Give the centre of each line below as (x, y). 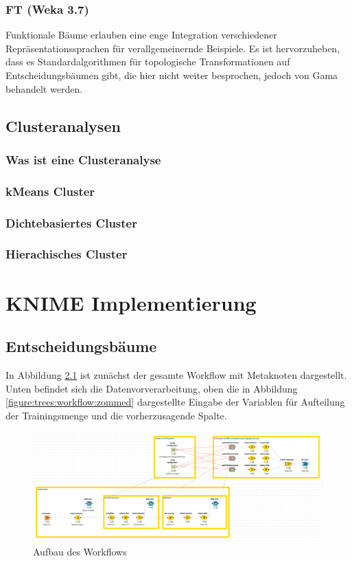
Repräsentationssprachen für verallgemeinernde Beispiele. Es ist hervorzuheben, (173, 48)
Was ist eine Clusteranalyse (83, 159)
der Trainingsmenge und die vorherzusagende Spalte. (116, 415)
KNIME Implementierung (131, 302)
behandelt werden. (44, 88)
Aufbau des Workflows (80, 552)
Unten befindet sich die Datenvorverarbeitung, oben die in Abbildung (152, 388)
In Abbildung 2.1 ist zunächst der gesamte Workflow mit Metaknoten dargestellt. (176, 374)
